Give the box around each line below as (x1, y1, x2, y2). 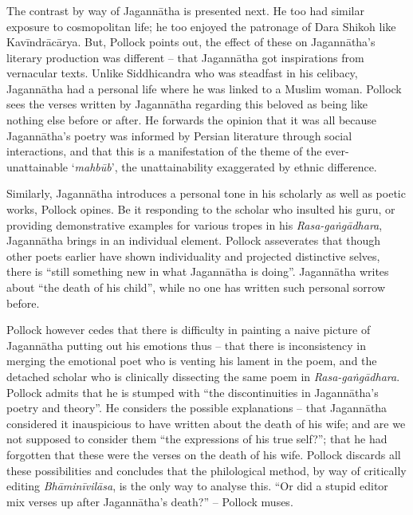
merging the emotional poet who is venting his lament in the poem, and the (6, 352, 377, 369)
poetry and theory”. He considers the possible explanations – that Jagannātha (6, 399, 387, 416)
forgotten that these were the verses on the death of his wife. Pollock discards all (6, 446, 401, 462)
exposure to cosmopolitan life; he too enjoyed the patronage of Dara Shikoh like (6, 18, 396, 34)
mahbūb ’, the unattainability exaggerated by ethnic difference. (74, 158, 377, 175)
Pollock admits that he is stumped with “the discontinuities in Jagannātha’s (6, 383, 379, 400)
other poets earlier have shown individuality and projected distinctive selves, (6, 247, 380, 264)
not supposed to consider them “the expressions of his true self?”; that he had (6, 430, 387, 447)
